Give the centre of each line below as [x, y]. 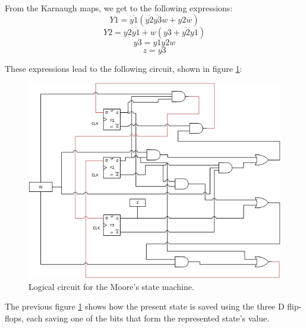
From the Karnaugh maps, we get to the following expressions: [119, 8]
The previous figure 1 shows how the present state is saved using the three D [145, 306]
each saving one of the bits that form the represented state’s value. [148, 318]
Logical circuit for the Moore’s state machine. [111, 286]
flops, [14, 318]
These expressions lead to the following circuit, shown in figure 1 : [124, 68]
